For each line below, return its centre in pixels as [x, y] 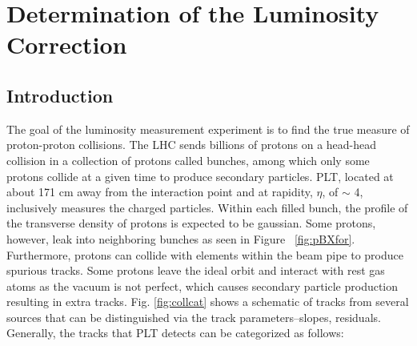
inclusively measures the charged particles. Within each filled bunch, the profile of [207, 207]
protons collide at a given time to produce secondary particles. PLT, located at [200, 176]
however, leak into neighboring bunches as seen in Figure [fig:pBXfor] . [181, 238]
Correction [67, 44]
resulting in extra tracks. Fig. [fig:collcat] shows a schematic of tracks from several [208, 302]
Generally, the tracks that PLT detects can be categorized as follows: [175, 333]
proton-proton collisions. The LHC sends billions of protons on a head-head [192, 145]
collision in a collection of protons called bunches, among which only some [188, 160]
